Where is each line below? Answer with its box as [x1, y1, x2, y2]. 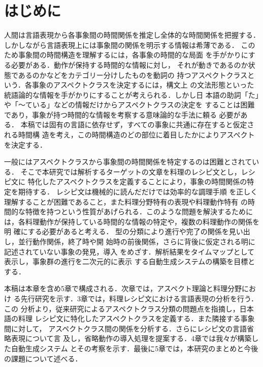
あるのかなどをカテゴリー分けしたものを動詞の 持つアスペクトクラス [18, 69, 248, 80]
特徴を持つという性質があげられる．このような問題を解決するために [25, 206, 253, 217]
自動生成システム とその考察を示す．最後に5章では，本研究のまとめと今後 [11, 343, 258, 353]
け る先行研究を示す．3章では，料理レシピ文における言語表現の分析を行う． [4, 293, 258, 303]
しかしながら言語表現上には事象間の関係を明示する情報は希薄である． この [4, 39, 255, 50]
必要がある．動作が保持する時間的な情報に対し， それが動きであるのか [11, 59, 248, 70]
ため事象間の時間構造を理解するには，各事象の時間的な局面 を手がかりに [4, 49, 248, 60]
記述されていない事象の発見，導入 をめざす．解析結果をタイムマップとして [4, 246, 254, 257]
